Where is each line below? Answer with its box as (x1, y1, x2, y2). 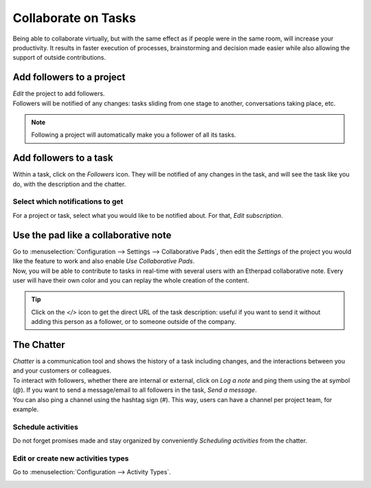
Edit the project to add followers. (12, 89, 105, 98)
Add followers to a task (12, 152, 113, 164)
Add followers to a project (12, 71, 126, 83)
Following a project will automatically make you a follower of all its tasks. (31, 131, 236, 139)
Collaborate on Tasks (12, 10, 137, 25)
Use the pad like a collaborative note (12, 229, 172, 241)
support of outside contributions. (12, 54, 106, 62)
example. (12, 405, 39, 413)
